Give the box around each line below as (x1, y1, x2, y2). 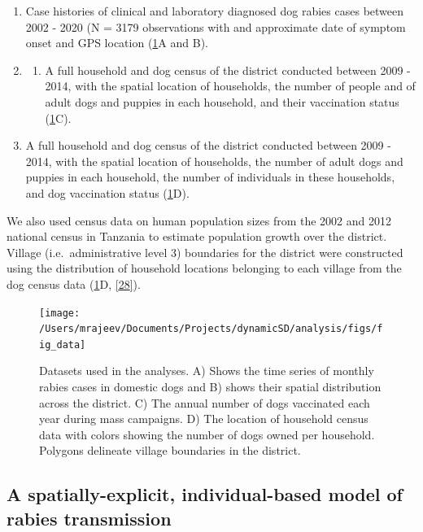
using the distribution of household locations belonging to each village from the (7, 259, 402, 277)
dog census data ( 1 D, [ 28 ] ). (7, 275, 141, 292)
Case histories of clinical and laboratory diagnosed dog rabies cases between (25, 2, 404, 19)
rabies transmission (7, 505, 172, 530)
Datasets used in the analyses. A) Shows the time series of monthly (39, 362, 374, 379)
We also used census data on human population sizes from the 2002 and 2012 (7, 211, 391, 229)
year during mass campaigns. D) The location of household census (39, 410, 368, 427)
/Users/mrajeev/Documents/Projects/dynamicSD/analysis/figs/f (39, 323, 383, 335)
